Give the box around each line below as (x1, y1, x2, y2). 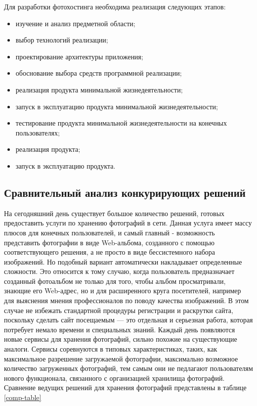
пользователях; (15, 127, 60, 137)
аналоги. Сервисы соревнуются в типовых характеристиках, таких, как (4, 344, 217, 354)
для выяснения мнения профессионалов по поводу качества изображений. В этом (4, 295, 249, 306)
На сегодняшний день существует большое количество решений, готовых (4, 208, 225, 218)
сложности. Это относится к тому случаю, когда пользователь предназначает (4, 266, 235, 276)
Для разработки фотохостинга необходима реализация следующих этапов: (4, 1, 226, 11)
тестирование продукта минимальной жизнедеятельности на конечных (15, 118, 227, 128)
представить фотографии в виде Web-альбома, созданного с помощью (4, 237, 214, 247)
